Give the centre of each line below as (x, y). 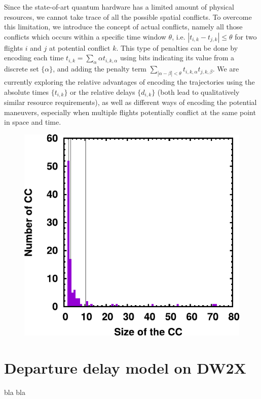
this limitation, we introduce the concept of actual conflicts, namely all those (123, 27)
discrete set (22, 69)
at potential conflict (80, 47)
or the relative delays (103, 92)
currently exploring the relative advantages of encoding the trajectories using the (129, 82)
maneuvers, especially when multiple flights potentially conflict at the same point (130, 112)
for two (246, 36)
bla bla (15, 392)
